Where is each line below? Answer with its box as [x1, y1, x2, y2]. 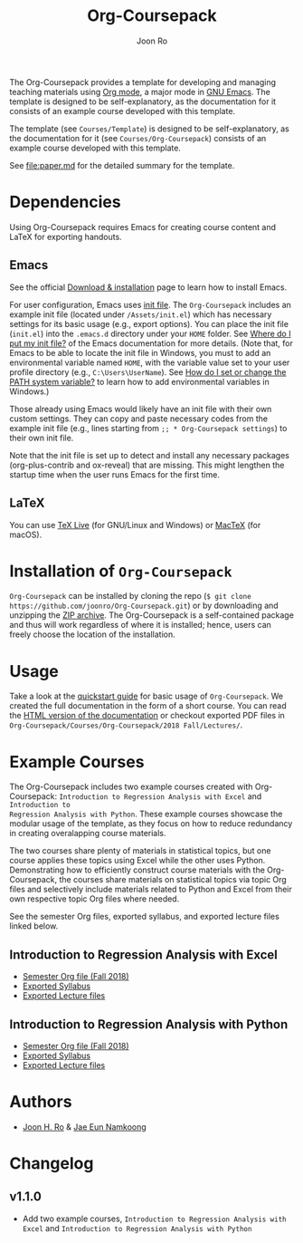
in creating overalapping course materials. [9, 828, 166, 839]
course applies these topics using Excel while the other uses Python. [9, 855, 266, 866]
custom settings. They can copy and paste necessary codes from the [9, 413, 269, 424]
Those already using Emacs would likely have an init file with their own [9, 403, 272, 414]
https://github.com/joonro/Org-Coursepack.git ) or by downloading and [9, 600, 279, 612]
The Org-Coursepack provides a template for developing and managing [9, 76, 277, 87]
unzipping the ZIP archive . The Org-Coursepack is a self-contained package [9, 610, 294, 621]
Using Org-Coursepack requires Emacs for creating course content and [9, 221, 277, 232]
